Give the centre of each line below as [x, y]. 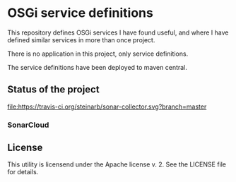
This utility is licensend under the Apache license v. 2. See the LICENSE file [117, 164]
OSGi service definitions [80, 13]
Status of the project [54, 90]
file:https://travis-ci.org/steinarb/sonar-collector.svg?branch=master [107, 107]
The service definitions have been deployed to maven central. [97, 67]
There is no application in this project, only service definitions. [98, 54]
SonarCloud [28, 125]
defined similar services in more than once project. [81, 40]
